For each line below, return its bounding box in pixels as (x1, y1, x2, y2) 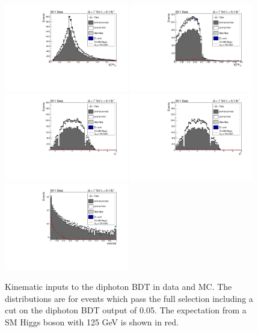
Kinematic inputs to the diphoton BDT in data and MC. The (5, 280, 232, 293)
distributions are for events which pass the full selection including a (5, 292, 253, 304)
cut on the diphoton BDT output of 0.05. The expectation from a (5, 304, 247, 316)
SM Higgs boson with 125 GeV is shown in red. (5, 316, 179, 328)
